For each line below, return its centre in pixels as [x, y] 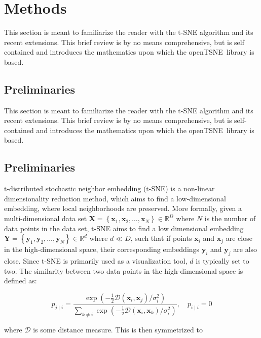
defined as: [21, 281]
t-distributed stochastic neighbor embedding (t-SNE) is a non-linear [109, 188]
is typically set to [222, 261]
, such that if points [161, 238]
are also [245, 249]
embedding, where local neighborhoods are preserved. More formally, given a [123, 208]
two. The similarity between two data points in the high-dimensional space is [124, 270]
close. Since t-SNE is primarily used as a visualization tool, [96, 261]
